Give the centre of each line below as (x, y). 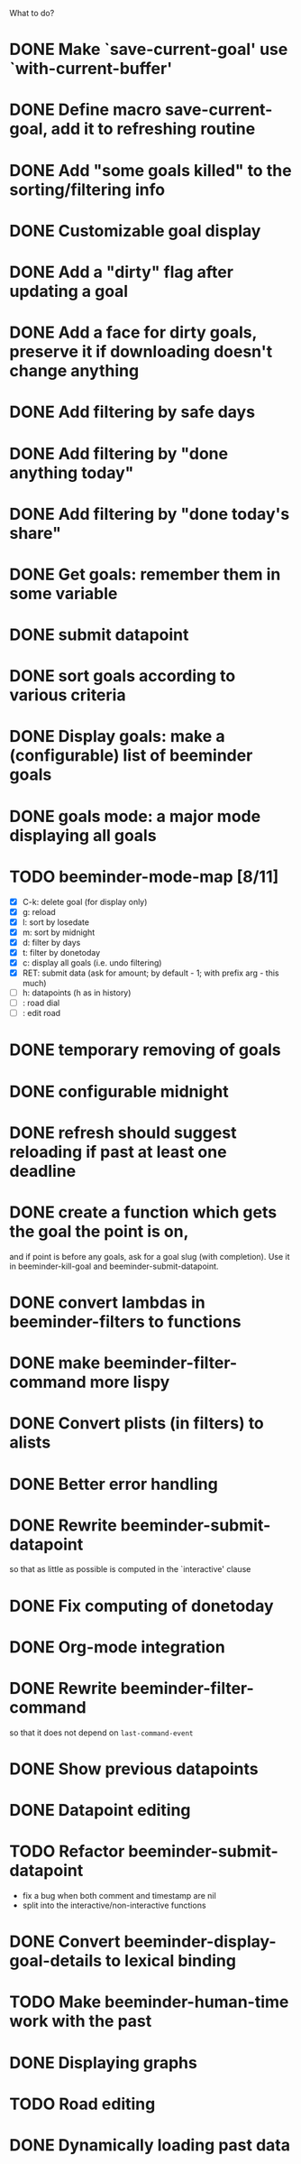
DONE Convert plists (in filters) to (137, 1424)
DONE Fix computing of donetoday (141, 1606)
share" (35, 533)
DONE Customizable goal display (135, 231)
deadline (43, 1171)
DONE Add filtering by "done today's (150, 514)
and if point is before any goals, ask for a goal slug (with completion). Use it (150, 1256)
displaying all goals (83, 835)
